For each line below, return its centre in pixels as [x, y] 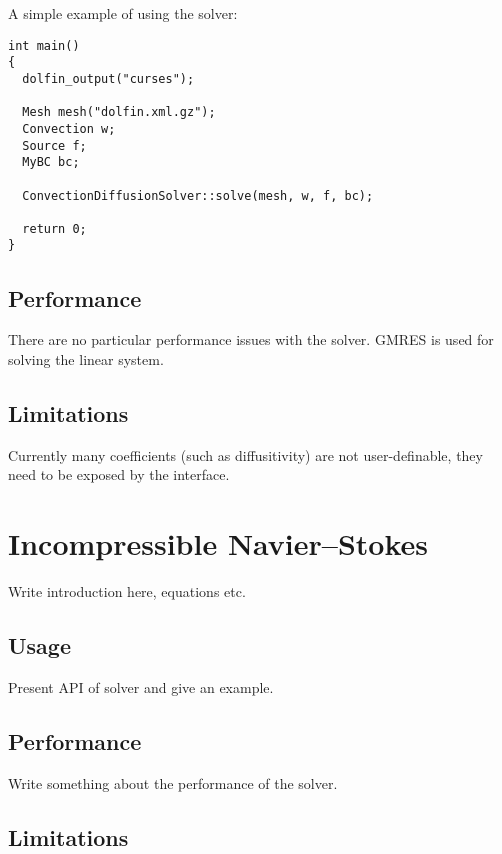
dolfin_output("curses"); [108, 78]
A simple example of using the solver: [123, 13]
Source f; [54, 145]
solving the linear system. [86, 358]
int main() [44, 45]
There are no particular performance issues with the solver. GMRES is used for [251, 339]
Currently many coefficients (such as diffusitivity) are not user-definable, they [245, 454]
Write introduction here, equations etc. [127, 591]
